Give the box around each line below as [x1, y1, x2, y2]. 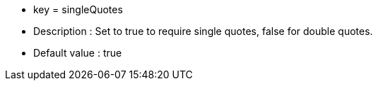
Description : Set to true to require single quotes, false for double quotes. [33, 25, 373, 37]
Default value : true [33, 47, 122, 59]
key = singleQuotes [33, 3, 123, 15]
